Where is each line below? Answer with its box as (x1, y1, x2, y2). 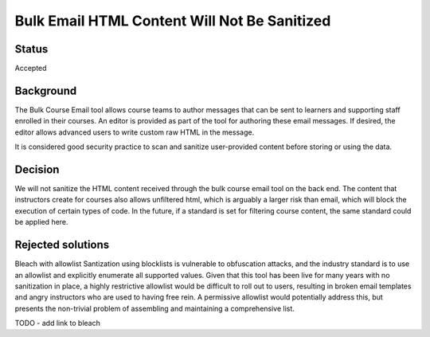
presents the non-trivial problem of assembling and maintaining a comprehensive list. (14, 304, 295, 313)
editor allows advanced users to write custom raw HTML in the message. (14, 127, 255, 137)
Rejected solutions (14, 238, 110, 252)
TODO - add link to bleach (14, 319, 101, 328)
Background (14, 84, 77, 97)
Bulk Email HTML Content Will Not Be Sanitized (14, 12, 331, 29)
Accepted (14, 64, 47, 73)
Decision (14, 163, 60, 176)
